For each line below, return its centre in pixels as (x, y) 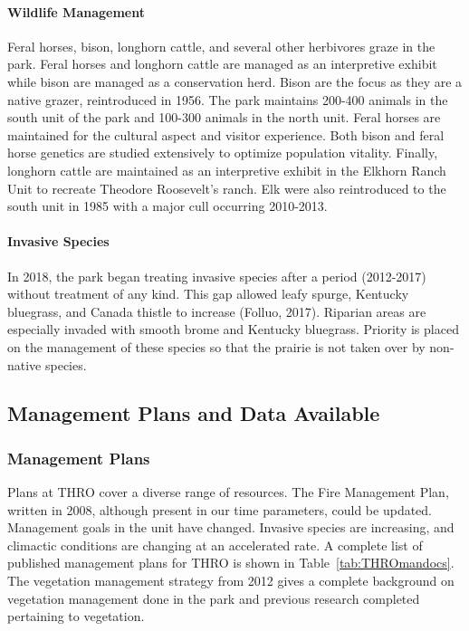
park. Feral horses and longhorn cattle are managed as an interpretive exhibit (222, 64)
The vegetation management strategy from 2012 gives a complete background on (231, 581)
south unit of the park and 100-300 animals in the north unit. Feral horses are (224, 117)
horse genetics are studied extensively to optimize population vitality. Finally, (223, 153)
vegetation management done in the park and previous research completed (214, 598)
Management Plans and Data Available (194, 413)
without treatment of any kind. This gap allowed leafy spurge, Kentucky (208, 294)
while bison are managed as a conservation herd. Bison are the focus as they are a (235, 81)
